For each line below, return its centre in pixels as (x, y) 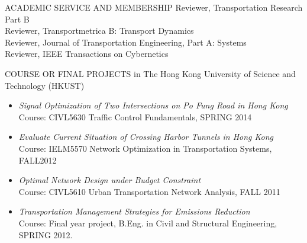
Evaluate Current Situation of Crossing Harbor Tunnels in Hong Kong (146, 137)
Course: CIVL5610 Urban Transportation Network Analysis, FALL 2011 (149, 191)
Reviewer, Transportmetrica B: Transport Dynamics (99, 31)
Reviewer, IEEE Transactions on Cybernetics (87, 54)
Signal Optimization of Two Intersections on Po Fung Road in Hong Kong (153, 105)
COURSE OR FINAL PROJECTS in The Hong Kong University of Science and (150, 73)
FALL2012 (38, 160)
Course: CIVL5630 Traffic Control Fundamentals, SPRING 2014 (135, 116)
